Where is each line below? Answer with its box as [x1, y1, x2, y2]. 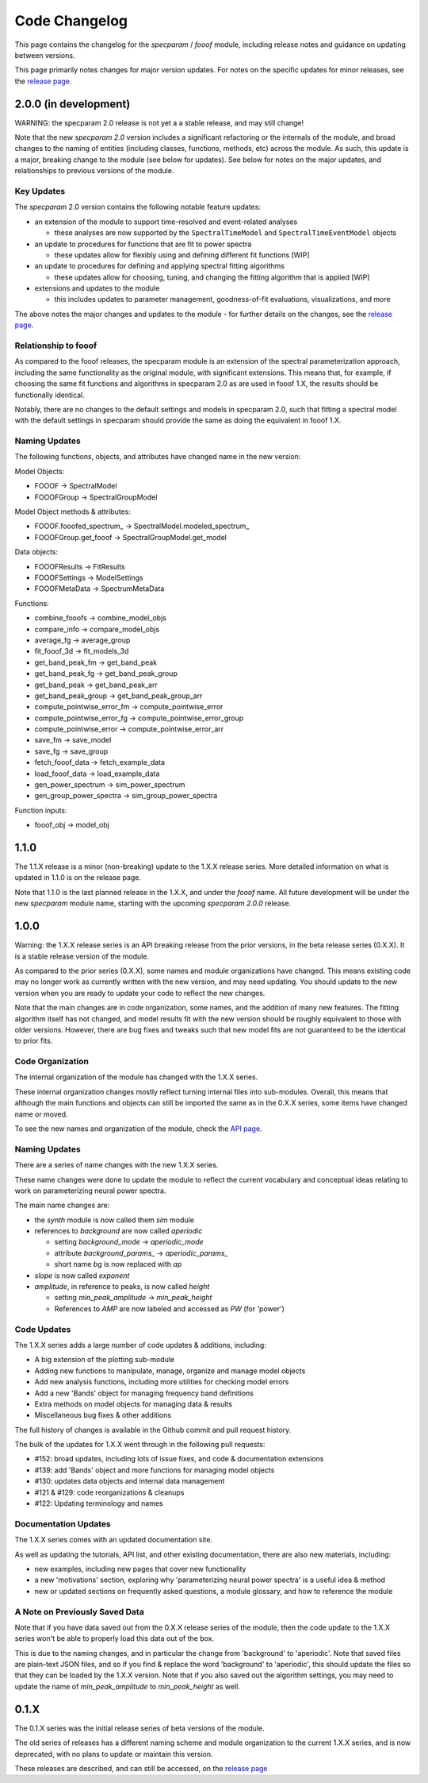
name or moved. [14, 1109, 68, 1119]
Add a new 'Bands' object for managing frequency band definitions [34, 1388, 254, 1398]
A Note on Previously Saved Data [14, 1606, 144, 1617]
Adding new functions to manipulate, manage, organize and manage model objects [34, 1366, 306, 1376]
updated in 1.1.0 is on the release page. [14, 873, 142, 882]
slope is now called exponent [34, 1271, 130, 1280]
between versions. [14, 50, 75, 60]
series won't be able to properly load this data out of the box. [14, 1634, 215, 1643]
